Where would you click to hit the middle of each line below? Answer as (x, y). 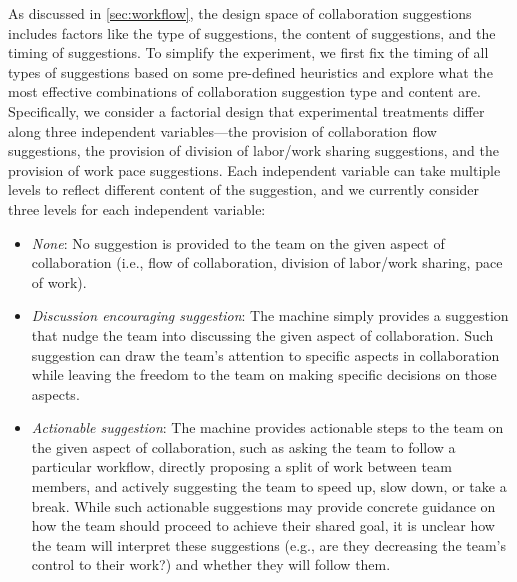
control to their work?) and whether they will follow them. (211, 564)
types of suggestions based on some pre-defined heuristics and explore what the (250, 71)
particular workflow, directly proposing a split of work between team (241, 466)
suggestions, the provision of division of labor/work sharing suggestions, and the (253, 150)
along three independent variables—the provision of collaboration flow (222, 130)
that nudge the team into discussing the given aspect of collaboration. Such (262, 334)
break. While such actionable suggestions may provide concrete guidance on (263, 505)
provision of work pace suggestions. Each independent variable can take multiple (254, 169)
